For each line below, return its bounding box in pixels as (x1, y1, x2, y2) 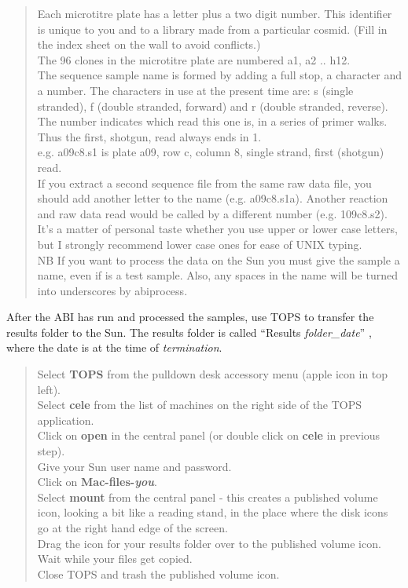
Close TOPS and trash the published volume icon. (37, 565, 280, 582)
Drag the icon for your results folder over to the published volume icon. (37, 535, 381, 551)
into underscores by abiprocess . (37, 282, 188, 298)
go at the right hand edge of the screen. (37, 520, 228, 535)
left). (37, 381, 61, 397)
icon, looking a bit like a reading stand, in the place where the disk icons (37, 504, 388, 520)
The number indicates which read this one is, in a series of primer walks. (37, 113, 388, 130)
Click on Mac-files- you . (37, 473, 157, 490)
